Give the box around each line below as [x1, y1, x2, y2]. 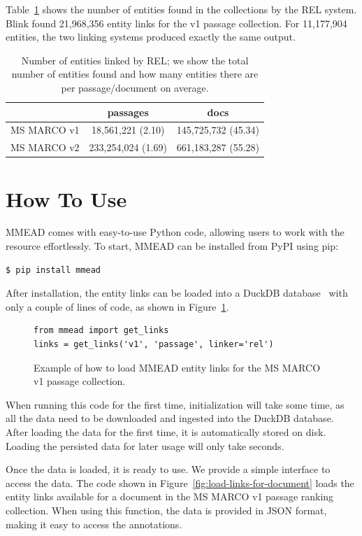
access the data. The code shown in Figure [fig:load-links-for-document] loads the [6, 475, 354, 490]
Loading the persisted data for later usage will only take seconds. [6, 438, 284, 453]
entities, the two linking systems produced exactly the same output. [6, 29, 296, 44]
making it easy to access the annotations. [6, 516, 182, 531]
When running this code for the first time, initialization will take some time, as [6, 397, 345, 411]
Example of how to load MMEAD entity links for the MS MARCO [34, 360, 321, 374]
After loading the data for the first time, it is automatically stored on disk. [6, 425, 326, 439]
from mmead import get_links [34, 325, 169, 336]
